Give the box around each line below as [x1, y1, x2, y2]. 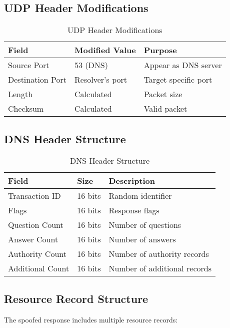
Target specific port [143, 74, 212, 86]
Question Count [8, 219, 63, 231]
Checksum [8, 103, 44, 115]
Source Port [8, 59, 49, 71]
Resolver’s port [74, 74, 127, 86]
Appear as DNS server [143, 59, 222, 71]
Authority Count [8, 248, 66, 260]
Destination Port [8, 74, 67, 86]
